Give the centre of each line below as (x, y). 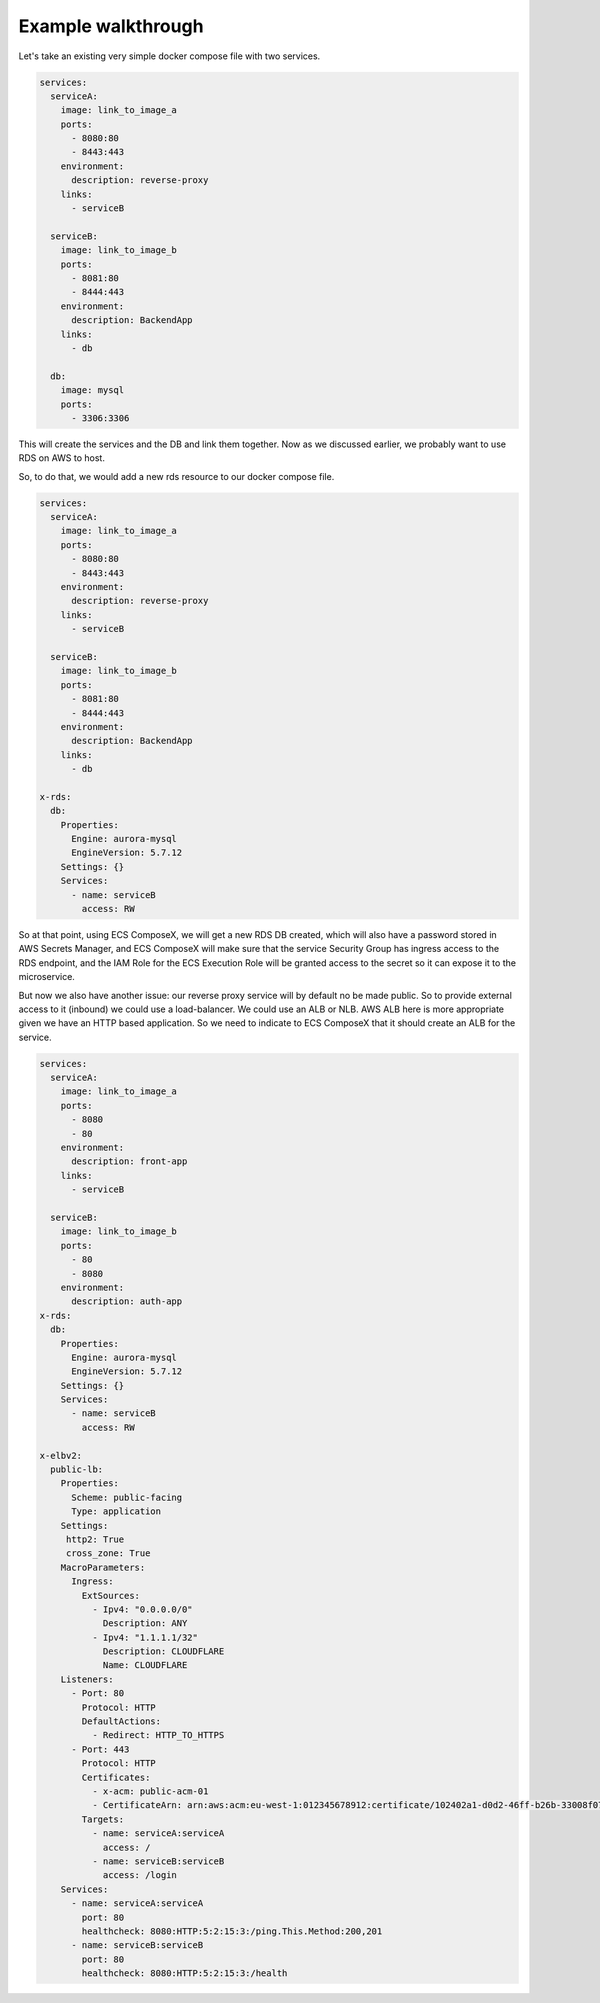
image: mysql (92, 390)
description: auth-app (127, 1301)
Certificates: (116, 1777)
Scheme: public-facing (127, 1497)
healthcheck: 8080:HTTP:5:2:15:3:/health (184, 1973)
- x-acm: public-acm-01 (150, 1791)
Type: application (116, 1511)
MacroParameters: (103, 1567)
